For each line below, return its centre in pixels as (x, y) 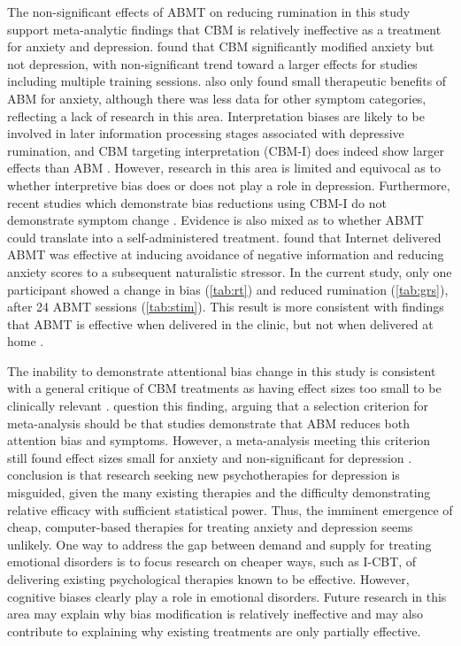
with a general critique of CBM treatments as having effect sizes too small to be (224, 388)
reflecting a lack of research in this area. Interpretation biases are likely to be (216, 115)
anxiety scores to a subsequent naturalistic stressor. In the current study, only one (230, 271)
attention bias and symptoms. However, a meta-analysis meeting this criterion (219, 440)
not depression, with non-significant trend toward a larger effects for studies (212, 63)
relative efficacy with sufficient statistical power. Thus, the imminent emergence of (230, 509)
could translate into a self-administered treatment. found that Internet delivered (224, 237)
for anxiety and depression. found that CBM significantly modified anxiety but (221, 46)
